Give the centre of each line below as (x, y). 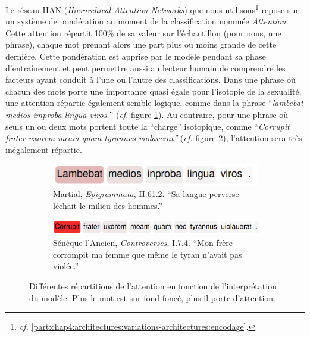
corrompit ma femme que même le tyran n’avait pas (148, 254)
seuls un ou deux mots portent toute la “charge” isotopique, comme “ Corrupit (148, 126)
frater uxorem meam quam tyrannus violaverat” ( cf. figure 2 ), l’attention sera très (154, 138)
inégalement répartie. (44, 149)
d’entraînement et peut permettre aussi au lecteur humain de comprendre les (145, 68)
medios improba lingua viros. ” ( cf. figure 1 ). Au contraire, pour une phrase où (147, 114)
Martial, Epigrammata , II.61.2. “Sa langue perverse (146, 194)
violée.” (66, 266)
